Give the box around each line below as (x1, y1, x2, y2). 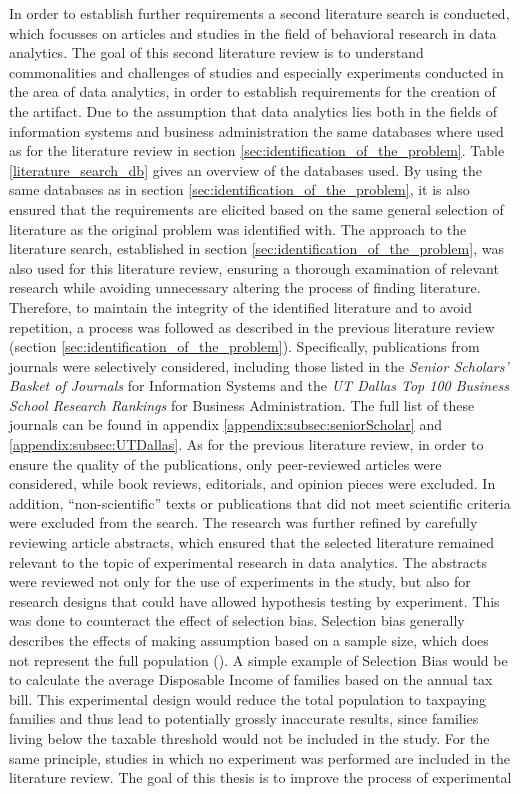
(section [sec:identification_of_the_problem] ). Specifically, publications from (9, 336, 480, 357)
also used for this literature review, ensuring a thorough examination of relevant (9, 257, 499, 278)
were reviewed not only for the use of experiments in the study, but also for (9, 571, 471, 592)
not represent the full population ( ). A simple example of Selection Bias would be (9, 649, 508, 670)
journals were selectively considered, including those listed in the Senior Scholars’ (9, 355, 509, 376)
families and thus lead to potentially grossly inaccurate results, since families (9, 708, 479, 729)
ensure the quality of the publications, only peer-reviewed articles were (9, 453, 442, 474)
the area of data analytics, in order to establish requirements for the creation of (9, 81, 496, 102)
